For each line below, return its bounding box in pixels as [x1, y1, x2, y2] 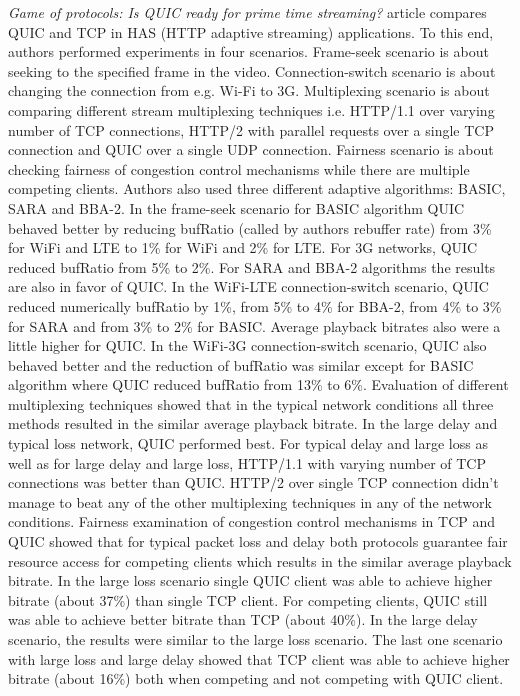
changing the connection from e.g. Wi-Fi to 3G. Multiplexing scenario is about [8, 80, 490, 101]
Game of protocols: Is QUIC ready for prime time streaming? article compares [8, 2, 487, 22]
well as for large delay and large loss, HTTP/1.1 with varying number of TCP [8, 452, 486, 473]
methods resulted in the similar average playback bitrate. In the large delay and [8, 413, 498, 434]
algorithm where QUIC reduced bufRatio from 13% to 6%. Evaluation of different [8, 374, 509, 395]
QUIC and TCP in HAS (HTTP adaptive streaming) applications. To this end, [8, 21, 494, 42]
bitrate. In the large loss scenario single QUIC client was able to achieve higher [8, 570, 493, 591]
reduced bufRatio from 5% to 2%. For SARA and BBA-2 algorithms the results [8, 256, 496, 277]
